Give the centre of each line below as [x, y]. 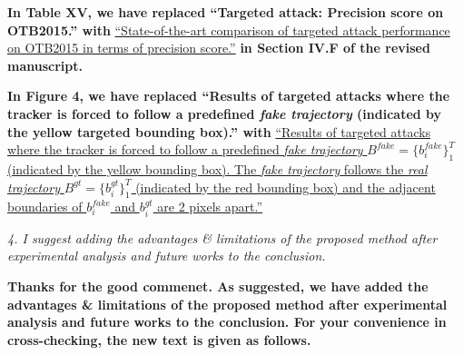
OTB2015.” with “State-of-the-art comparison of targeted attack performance [229, 30]
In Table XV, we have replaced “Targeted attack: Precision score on [226, 12]
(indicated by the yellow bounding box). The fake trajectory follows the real [217, 168]
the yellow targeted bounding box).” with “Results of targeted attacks [219, 131]
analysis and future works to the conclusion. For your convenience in [227, 322]
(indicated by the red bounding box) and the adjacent [286, 187]
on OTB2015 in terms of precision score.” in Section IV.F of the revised [219, 48]
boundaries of [45, 207]
